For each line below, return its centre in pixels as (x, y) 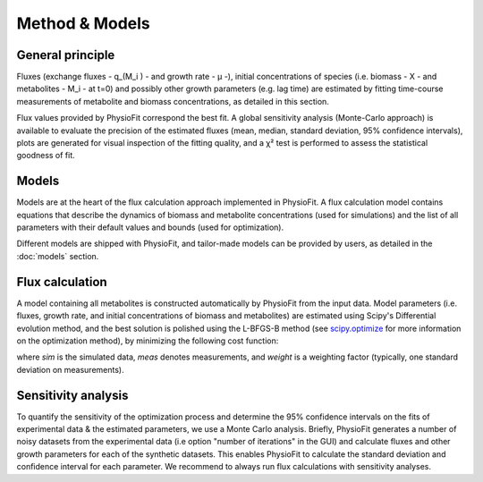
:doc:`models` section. (58, 256)
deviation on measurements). (70, 369)
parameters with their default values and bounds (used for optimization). (150, 227)
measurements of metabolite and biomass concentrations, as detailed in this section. (173, 101)
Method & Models (84, 23)
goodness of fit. (46, 156)
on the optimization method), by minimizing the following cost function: (148, 341)
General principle (66, 55)
